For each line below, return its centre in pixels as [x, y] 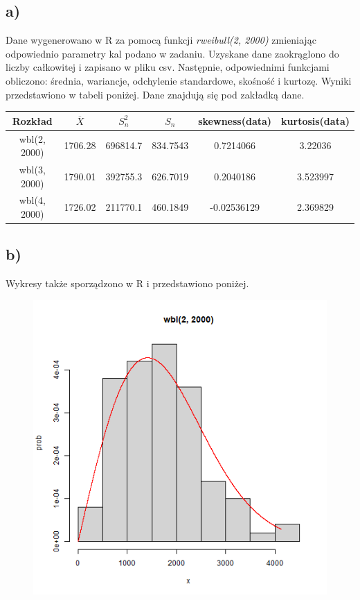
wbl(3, [32, 169]
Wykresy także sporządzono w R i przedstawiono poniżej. [127, 283]
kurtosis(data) [315, 120]
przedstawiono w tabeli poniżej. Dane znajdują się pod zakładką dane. [155, 94]
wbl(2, [32, 138]
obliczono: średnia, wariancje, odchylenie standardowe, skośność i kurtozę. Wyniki [179, 80]
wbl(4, [32, 200]
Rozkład [32, 120]
